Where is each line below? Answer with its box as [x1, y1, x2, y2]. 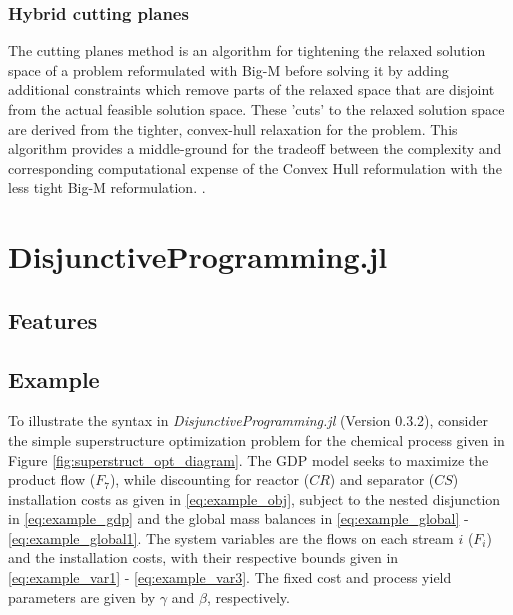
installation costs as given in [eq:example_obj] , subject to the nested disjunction [8, 488, 501, 509]
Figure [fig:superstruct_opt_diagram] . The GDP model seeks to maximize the [8, 449, 489, 470]
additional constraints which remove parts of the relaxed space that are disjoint [8, 79, 495, 100]
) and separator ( [329, 469, 435, 490]
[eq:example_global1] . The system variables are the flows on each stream [8, 527, 454, 548]
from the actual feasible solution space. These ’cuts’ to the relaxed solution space [8, 99, 505, 119]
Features [8, 304, 98, 335]
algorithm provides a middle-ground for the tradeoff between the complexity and [8, 138, 502, 159]
